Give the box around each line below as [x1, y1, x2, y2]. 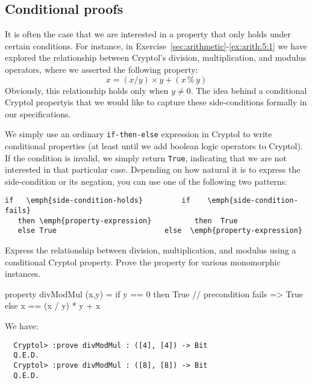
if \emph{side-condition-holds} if [5, 196, 190, 205]
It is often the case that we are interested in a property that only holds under [5, 28, 291, 40]
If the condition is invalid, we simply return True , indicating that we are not [5, 151, 287, 164]
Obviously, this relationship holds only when [5, 84, 169, 96]
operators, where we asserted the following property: [5, 63, 198, 75]
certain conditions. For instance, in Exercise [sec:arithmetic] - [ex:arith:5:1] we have [5, 39, 307, 52]
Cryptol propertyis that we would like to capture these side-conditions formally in [5, 96, 307, 108]
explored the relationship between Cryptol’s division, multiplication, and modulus [5, 51, 307, 64]
